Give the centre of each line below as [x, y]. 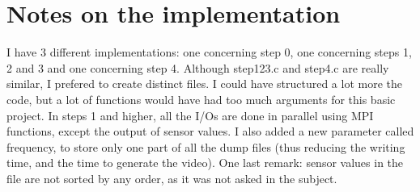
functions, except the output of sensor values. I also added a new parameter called [210, 131]
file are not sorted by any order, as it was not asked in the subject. [172, 178]
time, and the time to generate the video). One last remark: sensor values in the [205, 163]
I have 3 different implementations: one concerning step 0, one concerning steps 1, [209, 52]
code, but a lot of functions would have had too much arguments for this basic [201, 99]
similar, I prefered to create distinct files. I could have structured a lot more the [204, 83]
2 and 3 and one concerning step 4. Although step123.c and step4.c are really [198, 67]
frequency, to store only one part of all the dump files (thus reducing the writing [206, 146]
